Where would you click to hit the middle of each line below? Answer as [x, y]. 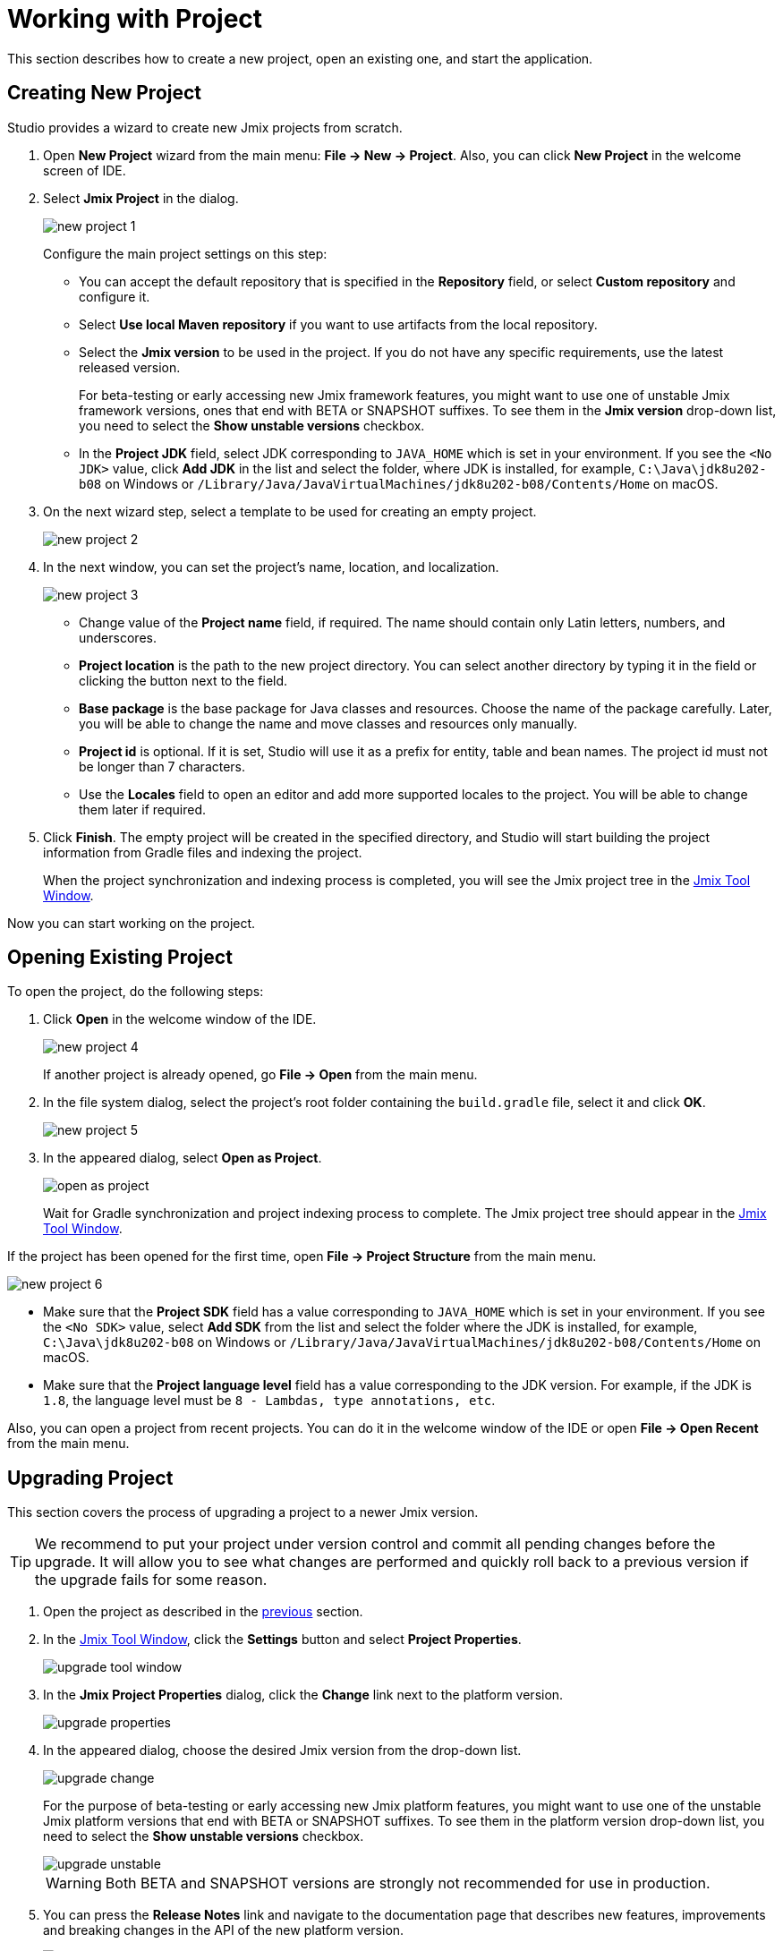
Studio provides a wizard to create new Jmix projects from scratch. [205, 127]
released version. [130, 367]
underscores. [118, 637]
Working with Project [135, 19]
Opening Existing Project [120, 958]
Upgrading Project [90, 1478]
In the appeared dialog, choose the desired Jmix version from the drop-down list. [282, 1751]
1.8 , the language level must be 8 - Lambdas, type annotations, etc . [269, 1401]
